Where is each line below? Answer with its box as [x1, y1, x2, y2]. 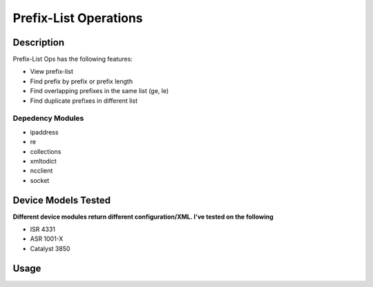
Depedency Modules [12, 114, 84, 123]
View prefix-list [30, 68, 74, 76]
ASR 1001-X [30, 235, 64, 243]
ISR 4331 [30, 225, 55, 234]
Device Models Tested [12, 194, 111, 206]
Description [12, 37, 65, 48]
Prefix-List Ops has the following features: [12, 55, 133, 63]
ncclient [30, 166, 53, 175]
